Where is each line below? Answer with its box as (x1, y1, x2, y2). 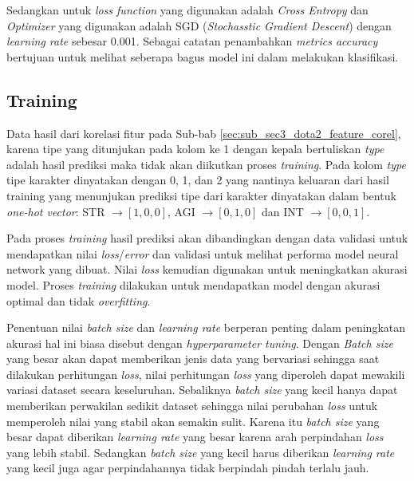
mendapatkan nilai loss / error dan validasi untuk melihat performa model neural (6, 245, 399, 262)
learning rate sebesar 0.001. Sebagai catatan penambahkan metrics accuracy (6, 33, 378, 49)
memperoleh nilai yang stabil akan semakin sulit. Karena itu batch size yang (6, 412, 380, 429)
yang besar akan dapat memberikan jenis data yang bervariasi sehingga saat (6, 350, 380, 367)
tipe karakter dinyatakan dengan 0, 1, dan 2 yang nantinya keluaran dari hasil (6, 172, 389, 188)
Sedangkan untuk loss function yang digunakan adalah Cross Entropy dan (6, 2, 369, 18)
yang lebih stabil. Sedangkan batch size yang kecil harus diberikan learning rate (6, 444, 395, 460)
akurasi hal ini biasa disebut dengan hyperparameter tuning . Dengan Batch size (6, 334, 393, 351)
